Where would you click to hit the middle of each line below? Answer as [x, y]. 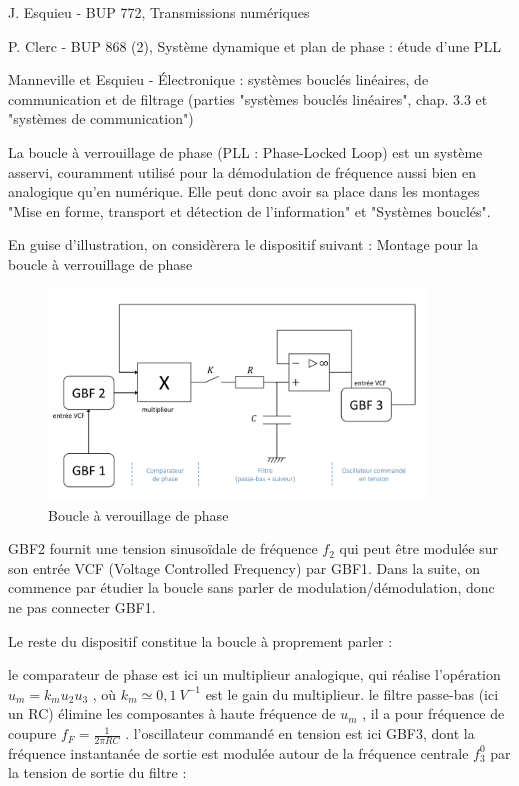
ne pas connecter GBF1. [82, 607]
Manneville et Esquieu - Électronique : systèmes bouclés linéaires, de [218, 79]
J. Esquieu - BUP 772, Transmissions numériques [159, 12]
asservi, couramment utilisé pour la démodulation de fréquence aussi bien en [242, 171]
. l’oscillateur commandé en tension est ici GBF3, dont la [300, 733]
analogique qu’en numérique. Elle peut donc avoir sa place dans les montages [244, 191]
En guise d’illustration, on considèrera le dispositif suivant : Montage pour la [243, 244]
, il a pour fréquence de [433, 713]
